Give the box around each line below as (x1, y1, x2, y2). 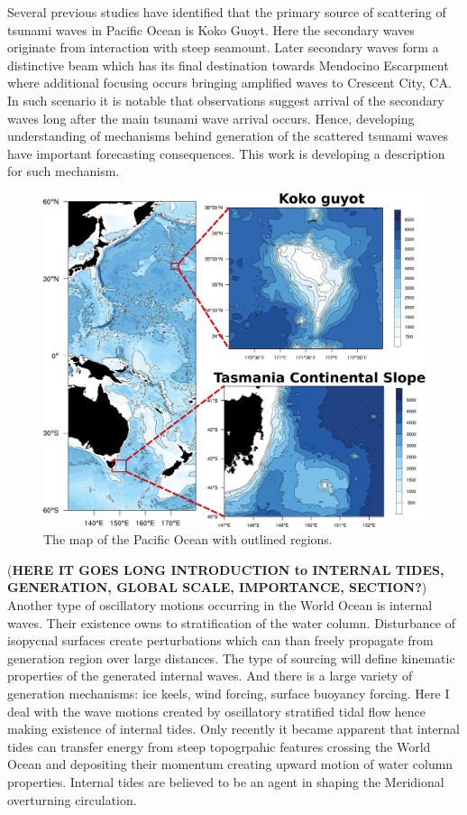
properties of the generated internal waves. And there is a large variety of (7, 666, 413, 685)
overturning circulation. (7, 790, 137, 809)
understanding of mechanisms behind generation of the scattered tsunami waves (7, 126, 449, 145)
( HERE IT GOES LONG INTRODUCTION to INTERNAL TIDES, (7, 560, 444, 579)
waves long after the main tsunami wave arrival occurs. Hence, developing (7, 108, 415, 127)
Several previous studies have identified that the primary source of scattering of (7, 3, 446, 21)
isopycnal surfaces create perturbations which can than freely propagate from (7, 631, 434, 650)
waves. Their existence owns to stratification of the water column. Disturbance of (7, 613, 455, 632)
